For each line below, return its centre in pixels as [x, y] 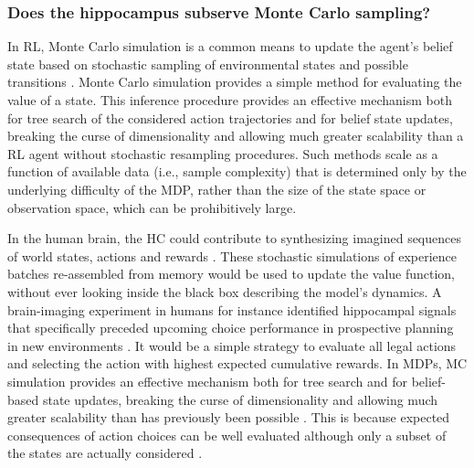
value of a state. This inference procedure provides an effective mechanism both [230, 100]
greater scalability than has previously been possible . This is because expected [229, 417]
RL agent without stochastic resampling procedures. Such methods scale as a [223, 153]
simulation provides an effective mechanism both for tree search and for [207, 381]
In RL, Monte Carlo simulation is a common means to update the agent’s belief [230, 46]
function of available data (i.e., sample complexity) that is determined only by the [237, 171]
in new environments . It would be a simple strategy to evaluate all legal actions [232, 345]
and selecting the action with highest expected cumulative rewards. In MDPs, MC [237, 363]
